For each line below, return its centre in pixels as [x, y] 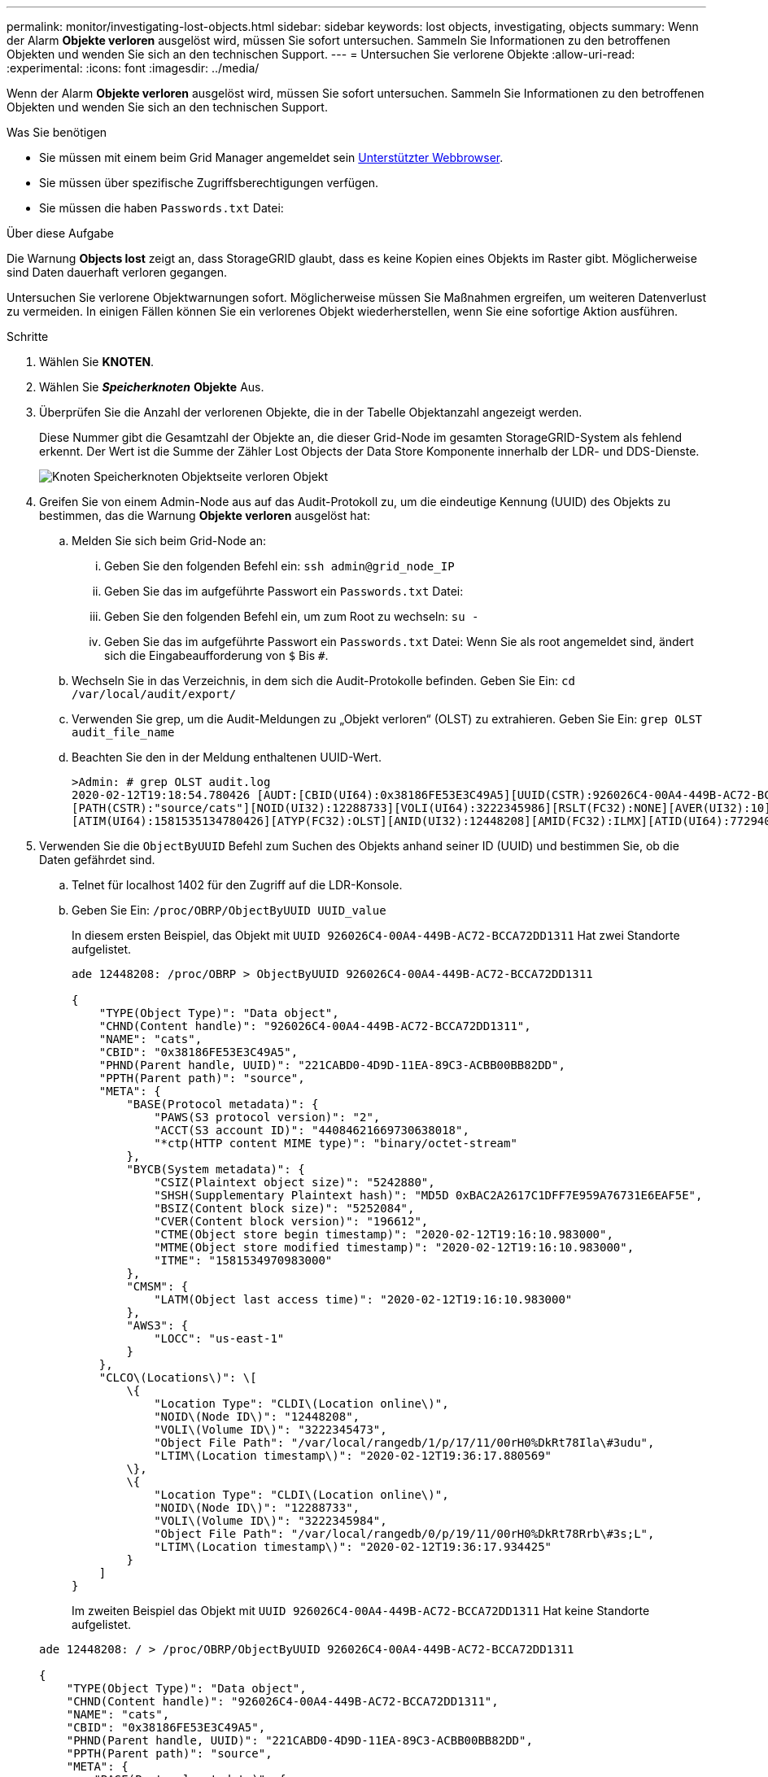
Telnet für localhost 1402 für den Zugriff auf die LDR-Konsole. [237, 885]
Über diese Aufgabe [60, 233]
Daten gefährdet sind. [97, 860]
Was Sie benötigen [57, 132]
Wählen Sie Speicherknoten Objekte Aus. [152, 387]
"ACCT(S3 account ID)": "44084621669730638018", [312, 1130]
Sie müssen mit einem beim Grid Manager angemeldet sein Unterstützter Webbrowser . [271, 157]
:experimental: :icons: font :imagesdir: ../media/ [133, 68]
